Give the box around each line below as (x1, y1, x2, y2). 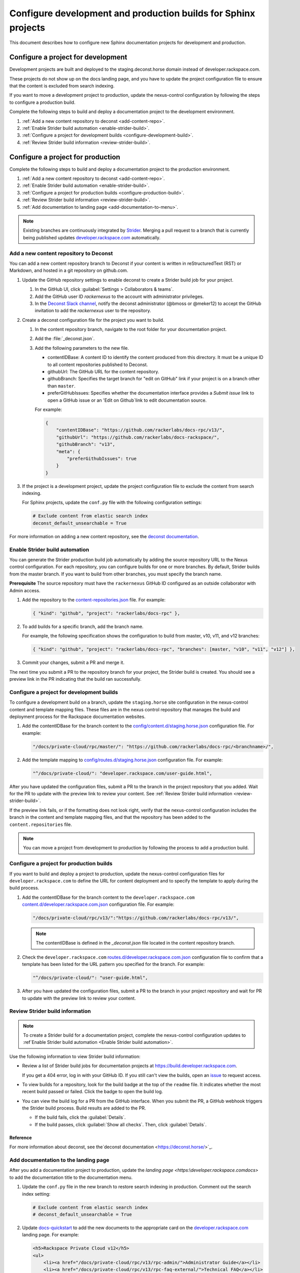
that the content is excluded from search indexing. (9, 83, 115, 89)
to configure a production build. (9, 99, 76, 105)
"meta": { (56, 449, 81, 454)
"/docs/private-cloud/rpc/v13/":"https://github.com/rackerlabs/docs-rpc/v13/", (32, 915, 239, 921)
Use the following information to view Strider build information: (9, 1053, 141, 1059)
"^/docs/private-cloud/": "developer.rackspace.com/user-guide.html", (32, 770, 213, 776)
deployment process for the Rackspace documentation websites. (9, 713, 146, 719)
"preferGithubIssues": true (66, 456, 137, 461)
